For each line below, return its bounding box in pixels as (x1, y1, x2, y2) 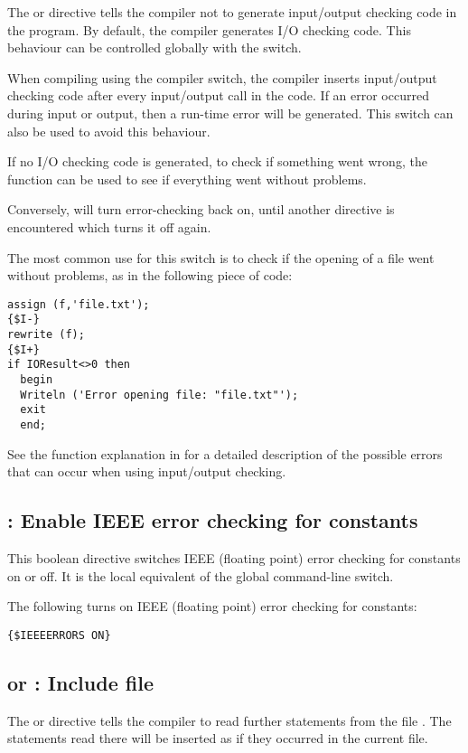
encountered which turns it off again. (7, 217, 211, 236)
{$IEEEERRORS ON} (7, 628, 111, 642)
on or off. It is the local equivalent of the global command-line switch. (7, 566, 394, 585)
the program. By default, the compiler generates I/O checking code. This (7, 20, 411, 39)
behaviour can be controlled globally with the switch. (7, 38, 302, 57)
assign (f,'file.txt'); (7, 297, 150, 311)
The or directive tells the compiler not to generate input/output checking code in (7, 3, 457, 21)
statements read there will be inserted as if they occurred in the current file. (7, 729, 428, 748)
